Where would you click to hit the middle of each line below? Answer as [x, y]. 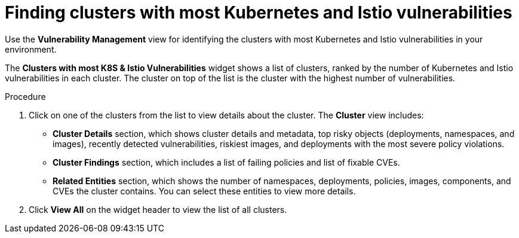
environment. [31, 49]
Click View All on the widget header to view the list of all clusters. [158, 209]
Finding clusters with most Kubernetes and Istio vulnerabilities [259, 13]
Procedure [25, 96]
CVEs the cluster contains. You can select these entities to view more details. [204, 191]
